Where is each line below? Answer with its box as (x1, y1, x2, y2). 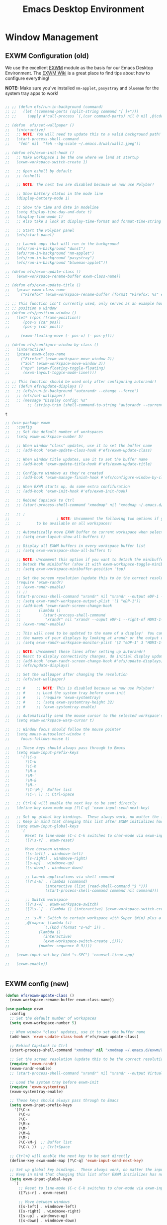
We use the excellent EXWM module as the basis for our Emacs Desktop (5, 65, 154, 70)
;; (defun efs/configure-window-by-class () (5, 342, 99, 348)
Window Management (5, 31, 98, 43)
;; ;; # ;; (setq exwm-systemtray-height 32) (5, 699, 114, 705)
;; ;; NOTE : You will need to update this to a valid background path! (5, 132, 162, 137)
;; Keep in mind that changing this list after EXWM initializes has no (9, 1172, 164, 1177)
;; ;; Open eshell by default (5, 168, 72, 173)
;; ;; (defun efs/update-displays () (5, 384, 83, 389)
